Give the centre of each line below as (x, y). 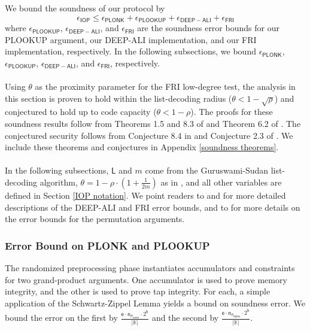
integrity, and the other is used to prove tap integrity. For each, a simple (138, 291)
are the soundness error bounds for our (208, 28)
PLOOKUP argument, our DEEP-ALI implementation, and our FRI (131, 39)
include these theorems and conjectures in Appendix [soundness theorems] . (142, 147)
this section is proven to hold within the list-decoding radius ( (118, 98)
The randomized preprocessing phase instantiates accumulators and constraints (150, 267)
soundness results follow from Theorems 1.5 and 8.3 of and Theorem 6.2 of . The (153, 123)
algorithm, (59, 182)
